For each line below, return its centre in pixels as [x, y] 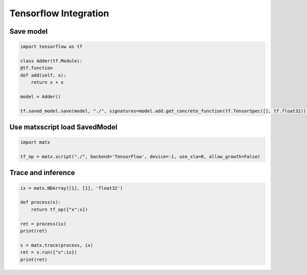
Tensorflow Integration [59, 13]
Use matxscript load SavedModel [63, 127]
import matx [35, 142]
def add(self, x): [43, 75]
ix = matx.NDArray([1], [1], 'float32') [71, 188]
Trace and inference [42, 173]
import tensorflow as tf [51, 47]
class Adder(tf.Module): [51, 61]
